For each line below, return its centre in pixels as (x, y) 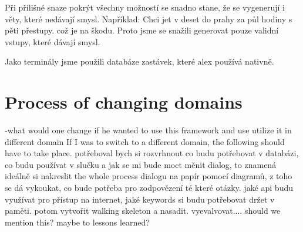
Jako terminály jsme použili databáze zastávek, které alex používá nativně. (139, 61)
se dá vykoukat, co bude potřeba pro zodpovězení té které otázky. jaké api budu (149, 188)
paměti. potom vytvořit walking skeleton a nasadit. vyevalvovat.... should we (143, 211)
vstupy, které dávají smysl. (53, 41)
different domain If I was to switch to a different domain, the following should (145, 141)
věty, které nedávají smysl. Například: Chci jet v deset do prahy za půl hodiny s (149, 19)
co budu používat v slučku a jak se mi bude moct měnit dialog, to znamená (141, 164)
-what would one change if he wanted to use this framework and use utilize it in (148, 130)
